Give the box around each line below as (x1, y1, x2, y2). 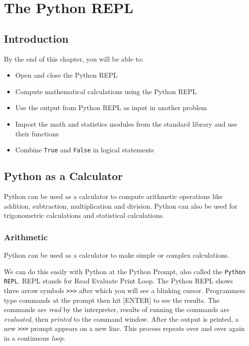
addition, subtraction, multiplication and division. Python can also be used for (4, 200, 237, 211)
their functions (15, 128, 59, 138)
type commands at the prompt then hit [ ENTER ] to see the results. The (4, 295, 220, 305)
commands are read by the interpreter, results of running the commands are (4, 304, 230, 314)
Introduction (4, 31, 69, 46)
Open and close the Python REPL (15, 70, 118, 80)
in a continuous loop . (4, 333, 66, 343)
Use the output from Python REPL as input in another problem (15, 102, 207, 113)
